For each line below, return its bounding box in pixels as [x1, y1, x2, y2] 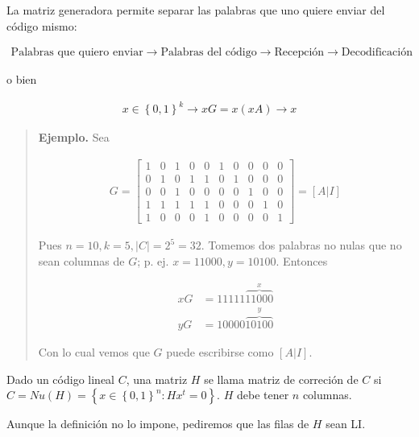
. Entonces [276, 252, 328, 269]
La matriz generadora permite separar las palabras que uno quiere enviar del [6, 2, 385, 18]
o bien [6, 71, 37, 88]
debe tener [236, 386, 289, 403]
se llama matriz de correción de [204, 370, 359, 387]
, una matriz [126, 370, 188, 387]
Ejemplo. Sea [38, 129, 110, 146]
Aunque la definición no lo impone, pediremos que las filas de [6, 415, 309, 432]
